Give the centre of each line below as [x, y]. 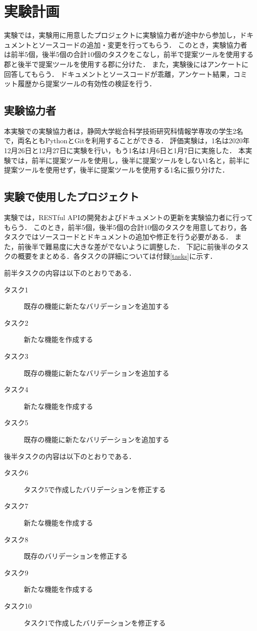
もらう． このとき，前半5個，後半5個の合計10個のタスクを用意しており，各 [126, 227]
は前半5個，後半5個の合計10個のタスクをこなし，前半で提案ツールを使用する [129, 54]
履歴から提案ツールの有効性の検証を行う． [87, 84]
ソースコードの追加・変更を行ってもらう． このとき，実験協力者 [143, 44]
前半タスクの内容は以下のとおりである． [70, 273]
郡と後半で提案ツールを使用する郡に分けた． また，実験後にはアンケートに [126, 64]
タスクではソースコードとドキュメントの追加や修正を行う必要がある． [118, 237]
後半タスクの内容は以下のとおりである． [70, 456]
